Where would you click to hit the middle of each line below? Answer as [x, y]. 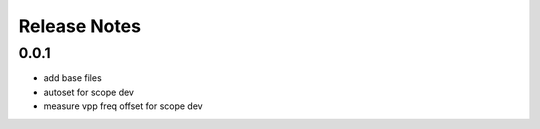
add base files [72, 78]
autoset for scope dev [89, 92]
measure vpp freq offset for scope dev [123, 106]
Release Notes [80, 26]
